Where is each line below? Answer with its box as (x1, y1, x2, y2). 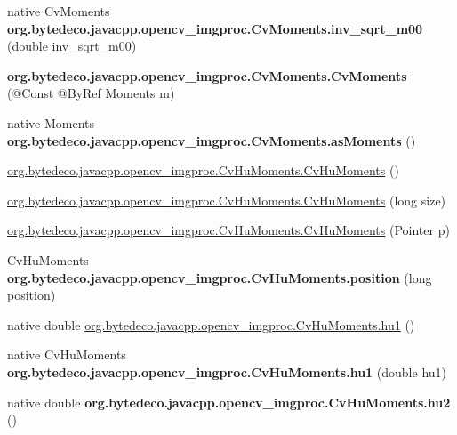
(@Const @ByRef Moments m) (7, 84, 175, 102)
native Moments (7, 113, 95, 132)
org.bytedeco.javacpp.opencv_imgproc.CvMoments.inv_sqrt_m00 (7, 19, 423, 37)
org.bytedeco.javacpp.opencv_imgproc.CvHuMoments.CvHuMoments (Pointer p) (7, 221, 450, 239)
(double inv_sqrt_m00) (7, 36, 137, 55)
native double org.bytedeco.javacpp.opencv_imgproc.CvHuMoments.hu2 (7, 392, 451, 411)
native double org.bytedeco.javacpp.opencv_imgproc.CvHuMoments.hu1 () (7, 315, 415, 334)
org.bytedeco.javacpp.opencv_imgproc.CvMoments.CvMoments (7, 66, 407, 85)
